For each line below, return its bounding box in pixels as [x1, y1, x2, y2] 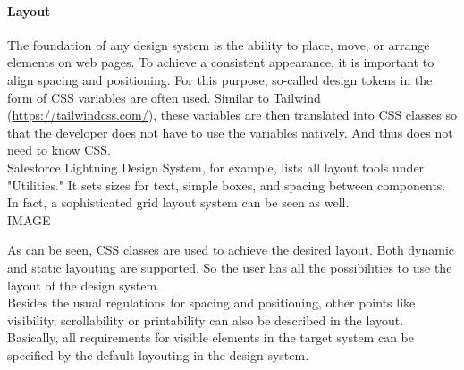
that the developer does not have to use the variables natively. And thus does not [7, 122, 453, 141]
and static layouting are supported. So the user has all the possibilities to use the [7, 257, 452, 276]
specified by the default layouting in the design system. [7, 345, 309, 364]
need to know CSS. [7, 140, 111, 159]
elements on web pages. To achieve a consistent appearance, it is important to [7, 53, 434, 71]
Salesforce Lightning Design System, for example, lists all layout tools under [7, 157, 425, 176]
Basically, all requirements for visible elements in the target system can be [7, 328, 414, 347]
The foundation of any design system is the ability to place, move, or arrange [7, 35, 430, 54]
